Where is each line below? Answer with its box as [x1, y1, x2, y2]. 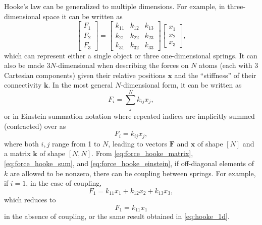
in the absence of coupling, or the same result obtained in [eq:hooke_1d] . [4, 211, 230, 221]
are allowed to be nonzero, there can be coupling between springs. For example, [10, 168, 256, 178]
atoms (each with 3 [199, 60, 258, 70]
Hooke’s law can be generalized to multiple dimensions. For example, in [4, 1, 225, 11]
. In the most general [48, 80, 113, 90]
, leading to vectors [108, 138, 168, 148]
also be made [4, 60, 44, 70]
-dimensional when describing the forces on [56, 60, 189, 70]
